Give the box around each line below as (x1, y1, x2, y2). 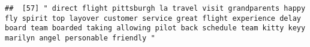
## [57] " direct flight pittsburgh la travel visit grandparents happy (5, 4, 306, 12)
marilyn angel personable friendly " (5, 33, 155, 42)
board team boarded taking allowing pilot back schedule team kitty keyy (5, 24, 306, 33)
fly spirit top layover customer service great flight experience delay (5, 14, 301, 23)
